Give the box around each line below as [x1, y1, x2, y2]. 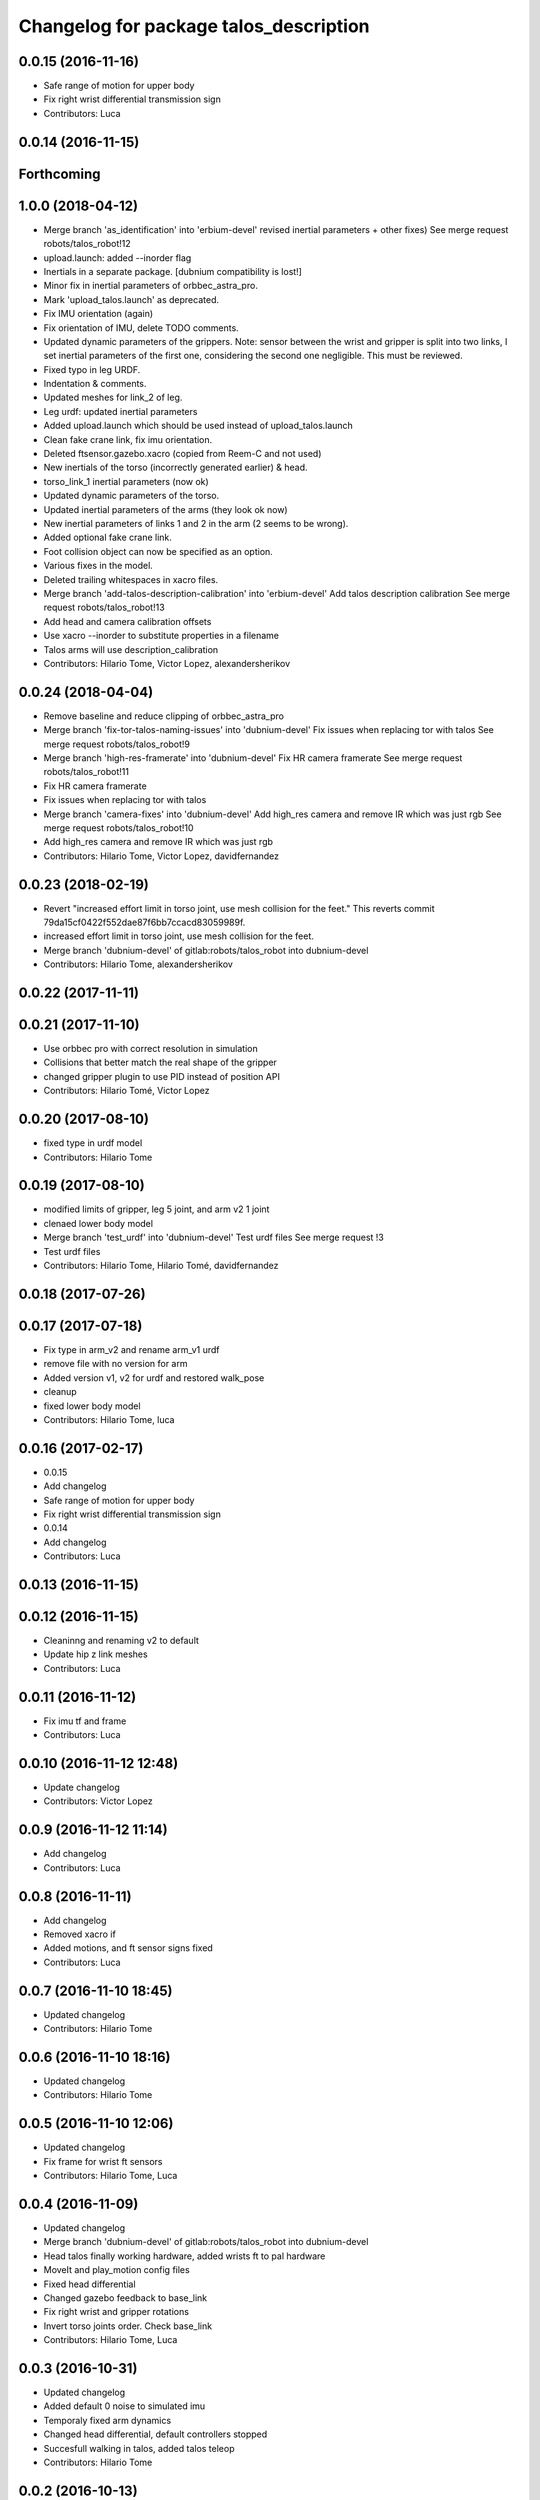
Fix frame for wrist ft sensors [43, 2155, 163, 2167]
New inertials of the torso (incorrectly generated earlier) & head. [43, 461, 309, 474]
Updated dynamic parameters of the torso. [43, 490, 220, 502]
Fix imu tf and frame [43, 1715, 127, 1727]
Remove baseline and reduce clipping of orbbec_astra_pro [43, 710, 285, 722]
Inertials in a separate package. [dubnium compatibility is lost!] [43, 265, 302, 277]
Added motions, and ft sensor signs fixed [43, 1942, 214, 1954]
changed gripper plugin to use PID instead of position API [43, 1070, 280, 1082]
